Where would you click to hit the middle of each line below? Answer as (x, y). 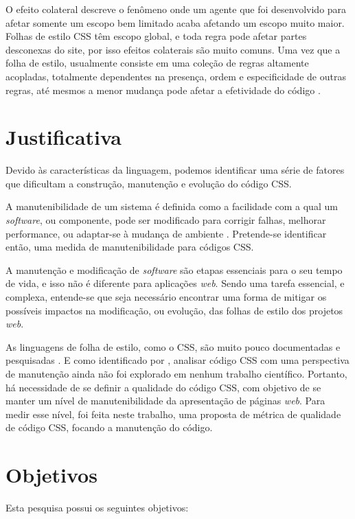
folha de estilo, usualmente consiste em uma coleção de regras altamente (157, 63)
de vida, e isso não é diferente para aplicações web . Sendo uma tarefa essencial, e (175, 283)
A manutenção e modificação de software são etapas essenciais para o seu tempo (174, 269)
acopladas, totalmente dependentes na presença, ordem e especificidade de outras (176, 76)
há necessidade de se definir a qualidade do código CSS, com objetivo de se (163, 387)
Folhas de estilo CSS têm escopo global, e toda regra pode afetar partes (156, 36)
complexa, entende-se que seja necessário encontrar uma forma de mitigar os (166, 297)
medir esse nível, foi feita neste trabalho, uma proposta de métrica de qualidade (173, 414)
